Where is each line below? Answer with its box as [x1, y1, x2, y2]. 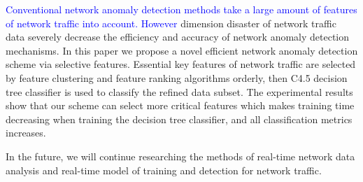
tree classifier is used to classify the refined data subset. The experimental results [6, 84, 353, 99]
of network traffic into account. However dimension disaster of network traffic [6, 15, 336, 30]
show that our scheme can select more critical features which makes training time [6, 98, 355, 113]
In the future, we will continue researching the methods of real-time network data [6, 148, 355, 163]
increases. [6, 125, 46, 140]
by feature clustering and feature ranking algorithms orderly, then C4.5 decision [6, 70, 348, 85]
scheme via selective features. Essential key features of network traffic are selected [6, 57, 356, 71]
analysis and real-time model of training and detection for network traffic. [6, 162, 322, 177]
